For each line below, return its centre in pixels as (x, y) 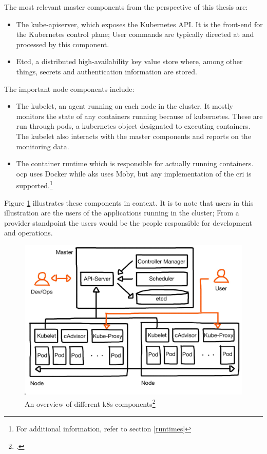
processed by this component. (63, 44)
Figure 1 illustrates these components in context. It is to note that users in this (129, 202)
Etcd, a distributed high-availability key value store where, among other (129, 61)
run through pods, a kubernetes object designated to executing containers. (133, 126)
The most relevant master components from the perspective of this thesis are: (126, 7)
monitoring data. (43, 146)
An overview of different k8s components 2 (90, 403)
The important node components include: (69, 88)
